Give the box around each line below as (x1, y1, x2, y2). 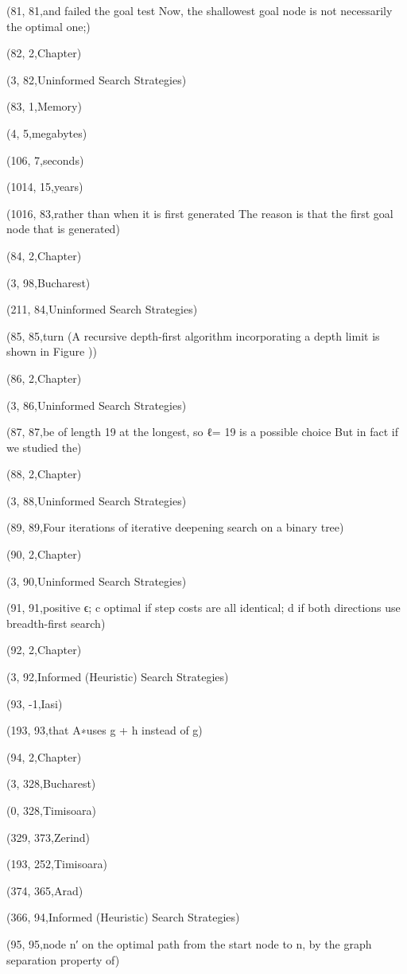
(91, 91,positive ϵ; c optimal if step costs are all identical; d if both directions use (6, 599, 401, 616)
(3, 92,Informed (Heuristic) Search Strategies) (6, 668, 229, 685)
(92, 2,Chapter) (6, 641, 82, 658)
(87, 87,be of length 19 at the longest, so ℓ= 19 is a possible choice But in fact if (6, 423, 398, 440)
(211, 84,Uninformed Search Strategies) (6, 301, 198, 318)
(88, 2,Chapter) (6, 466, 82, 482)
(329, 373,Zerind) (6, 828, 91, 845)
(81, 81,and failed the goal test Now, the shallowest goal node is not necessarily (6, 2, 393, 18)
